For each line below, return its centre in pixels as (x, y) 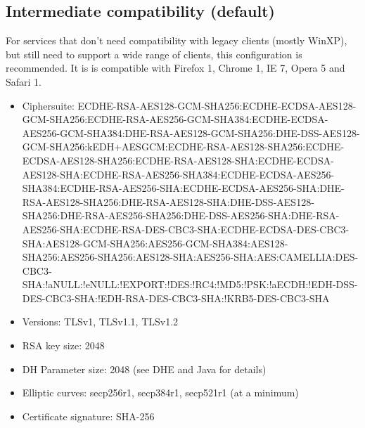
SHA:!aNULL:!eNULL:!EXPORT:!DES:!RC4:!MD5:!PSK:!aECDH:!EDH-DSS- (190, 284)
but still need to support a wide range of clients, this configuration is (154, 54)
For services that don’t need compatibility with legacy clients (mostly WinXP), (177, 40)
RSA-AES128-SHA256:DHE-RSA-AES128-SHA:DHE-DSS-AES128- (168, 201)
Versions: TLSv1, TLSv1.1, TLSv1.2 (100, 322)
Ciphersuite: (48, 105)
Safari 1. (24, 81)
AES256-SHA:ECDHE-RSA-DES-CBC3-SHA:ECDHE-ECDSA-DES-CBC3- (186, 229)
